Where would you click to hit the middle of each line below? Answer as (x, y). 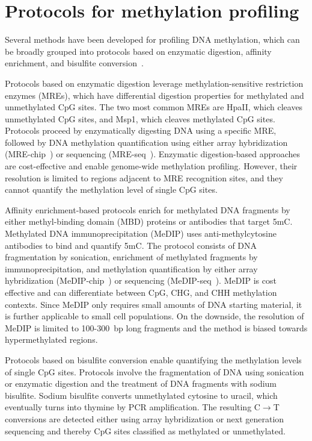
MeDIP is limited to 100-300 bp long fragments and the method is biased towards (156, 327)
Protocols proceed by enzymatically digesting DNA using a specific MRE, (141, 130)
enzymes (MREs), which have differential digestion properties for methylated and (154, 95)
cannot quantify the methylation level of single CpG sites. (111, 189)
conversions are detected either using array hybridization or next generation (145, 418)
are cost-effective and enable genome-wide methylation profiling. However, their (151, 166)
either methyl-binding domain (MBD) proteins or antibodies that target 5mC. (149, 221)
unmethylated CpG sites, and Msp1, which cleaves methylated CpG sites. (140, 118)
